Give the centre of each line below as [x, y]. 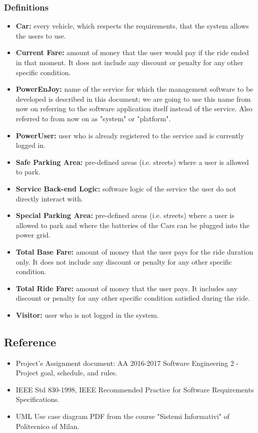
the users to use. [41, 35]
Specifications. [38, 399]
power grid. [33, 235]
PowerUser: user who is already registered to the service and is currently [130, 135]
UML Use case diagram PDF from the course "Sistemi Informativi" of [123, 416]
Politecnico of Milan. [48, 426]
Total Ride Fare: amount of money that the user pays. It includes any [126, 288]
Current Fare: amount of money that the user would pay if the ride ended [132, 52]
